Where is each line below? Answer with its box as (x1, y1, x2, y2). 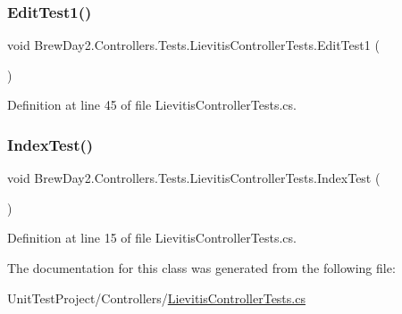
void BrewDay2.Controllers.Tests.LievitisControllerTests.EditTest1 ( (7, 36, 380, 54)
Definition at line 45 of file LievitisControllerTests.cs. (7, 95, 297, 114)
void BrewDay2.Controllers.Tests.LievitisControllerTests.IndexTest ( (7, 169, 381, 187)
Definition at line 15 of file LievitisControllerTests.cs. (7, 228, 297, 247)
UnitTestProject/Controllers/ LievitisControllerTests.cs (7, 288, 306, 307)
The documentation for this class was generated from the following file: (7, 259, 396, 277)
